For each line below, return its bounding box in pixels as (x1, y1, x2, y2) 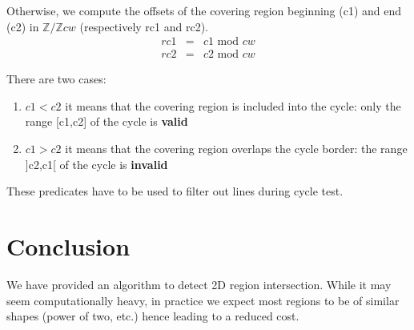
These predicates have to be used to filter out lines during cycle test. (6, 183, 344, 199)
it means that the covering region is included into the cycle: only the (65, 97, 401, 114)
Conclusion (6, 230, 131, 262)
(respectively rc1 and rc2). (79, 18, 208, 34)
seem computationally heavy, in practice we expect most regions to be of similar (6, 292, 400, 308)
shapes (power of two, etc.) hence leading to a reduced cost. (6, 308, 299, 324)
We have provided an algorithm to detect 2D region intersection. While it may (6, 276, 392, 292)
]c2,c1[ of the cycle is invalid (25, 155, 168, 172)
